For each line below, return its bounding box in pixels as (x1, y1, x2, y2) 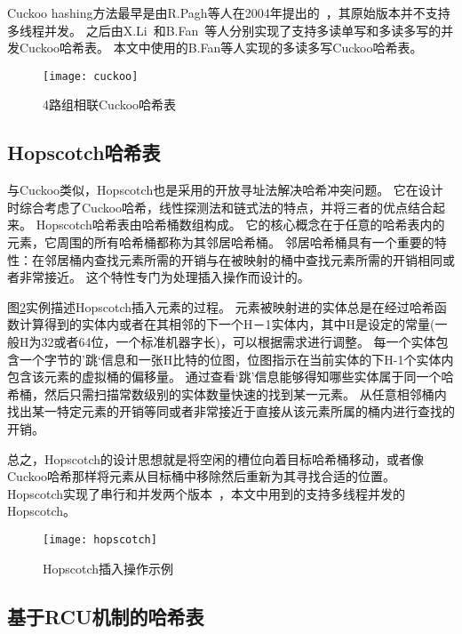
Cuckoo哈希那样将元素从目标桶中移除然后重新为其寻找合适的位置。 (7, 467, 396, 486)
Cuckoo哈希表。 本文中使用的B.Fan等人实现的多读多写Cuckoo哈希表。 (19, 38, 423, 57)
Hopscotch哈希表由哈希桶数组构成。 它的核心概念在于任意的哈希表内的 (36, 215, 445, 234)
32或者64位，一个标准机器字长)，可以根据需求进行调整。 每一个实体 (41, 332, 436, 350)
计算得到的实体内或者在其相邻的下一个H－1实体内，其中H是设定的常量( (19, 315, 435, 333)
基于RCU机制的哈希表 (7, 602, 204, 630)
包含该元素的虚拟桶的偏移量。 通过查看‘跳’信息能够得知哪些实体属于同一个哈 (7, 367, 454, 386)
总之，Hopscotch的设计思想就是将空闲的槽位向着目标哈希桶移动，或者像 (7, 449, 425, 468)
